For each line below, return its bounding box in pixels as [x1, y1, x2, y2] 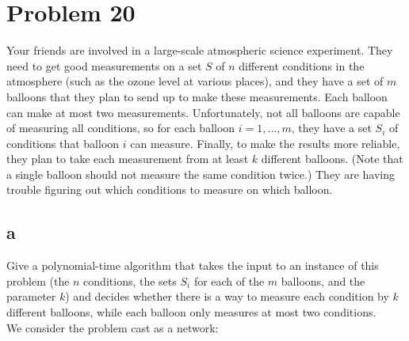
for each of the [193, 272, 265, 289]
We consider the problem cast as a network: [6, 319, 219, 335]
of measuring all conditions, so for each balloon [6, 119, 235, 136]
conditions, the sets [83, 272, 177, 289]
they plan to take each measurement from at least [6, 150, 249, 167]
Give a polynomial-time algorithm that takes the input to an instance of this [6, 257, 379, 274]
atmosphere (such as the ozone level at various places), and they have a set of [6, 73, 384, 89]
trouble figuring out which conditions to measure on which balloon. [6, 181, 333, 198]
